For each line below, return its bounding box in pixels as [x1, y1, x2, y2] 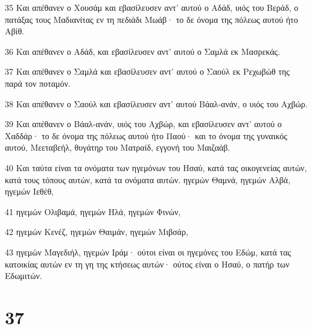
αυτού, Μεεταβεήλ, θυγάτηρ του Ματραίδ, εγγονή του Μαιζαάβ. [5, 141, 231, 154]
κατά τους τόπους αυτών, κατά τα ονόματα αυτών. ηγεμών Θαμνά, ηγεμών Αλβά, [5, 173, 291, 186]
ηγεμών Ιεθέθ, [5, 185, 54, 198]
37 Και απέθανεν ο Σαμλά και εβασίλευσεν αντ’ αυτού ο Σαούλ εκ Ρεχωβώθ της [5, 65, 290, 78]
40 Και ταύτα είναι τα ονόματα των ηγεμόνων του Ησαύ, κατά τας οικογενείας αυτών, [5, 161, 307, 174]
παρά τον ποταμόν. [5, 77, 71, 89]
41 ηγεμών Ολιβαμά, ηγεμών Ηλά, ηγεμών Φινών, [5, 205, 181, 218]
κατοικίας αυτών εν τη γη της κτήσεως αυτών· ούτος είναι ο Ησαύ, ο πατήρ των [5, 257, 290, 270]
